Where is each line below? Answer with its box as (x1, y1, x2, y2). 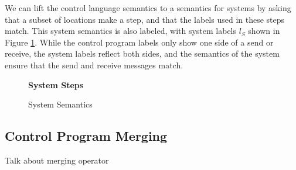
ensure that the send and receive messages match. (5, 58, 183, 71)
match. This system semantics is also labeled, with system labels (5, 25, 237, 37)
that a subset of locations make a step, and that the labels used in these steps (5, 13, 285, 25)
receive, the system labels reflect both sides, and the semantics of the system (5, 47, 280, 60)
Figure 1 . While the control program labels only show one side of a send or (5, 36, 274, 48)
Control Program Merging (5, 127, 168, 145)
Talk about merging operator (5, 154, 109, 166)
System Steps (28, 78, 84, 91)
